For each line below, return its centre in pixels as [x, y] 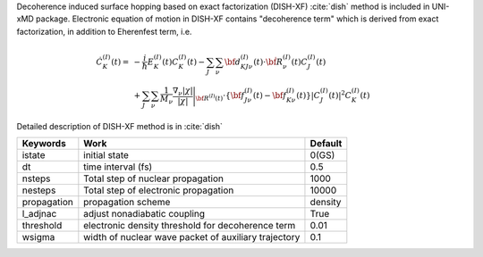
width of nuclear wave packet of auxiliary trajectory [192, 237]
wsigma [38, 237]
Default [326, 143]
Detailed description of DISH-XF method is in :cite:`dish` [120, 126]
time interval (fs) [118, 167]
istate [34, 155]
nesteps [39, 190]
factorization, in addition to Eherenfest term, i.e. [104, 31]
